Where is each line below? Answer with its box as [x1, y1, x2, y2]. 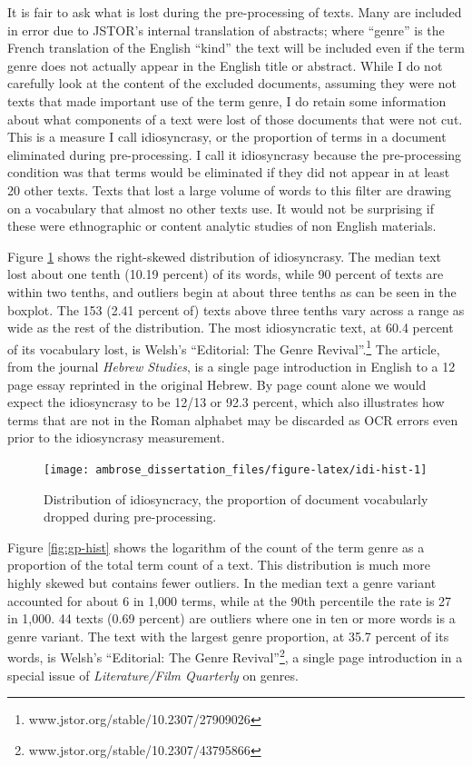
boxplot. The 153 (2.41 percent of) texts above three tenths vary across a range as [7, 300, 465, 319]
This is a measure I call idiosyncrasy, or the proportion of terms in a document [7, 127, 447, 146]
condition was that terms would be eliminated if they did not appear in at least [7, 163, 450, 182]
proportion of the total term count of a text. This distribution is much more [7, 555, 430, 574]
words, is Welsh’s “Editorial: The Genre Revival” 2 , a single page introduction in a [7, 645, 463, 666]
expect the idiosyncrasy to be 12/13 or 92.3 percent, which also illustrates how [7, 393, 445, 412]
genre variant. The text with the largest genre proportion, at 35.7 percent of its [7, 626, 449, 645]
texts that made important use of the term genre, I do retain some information [7, 91, 447, 110]
